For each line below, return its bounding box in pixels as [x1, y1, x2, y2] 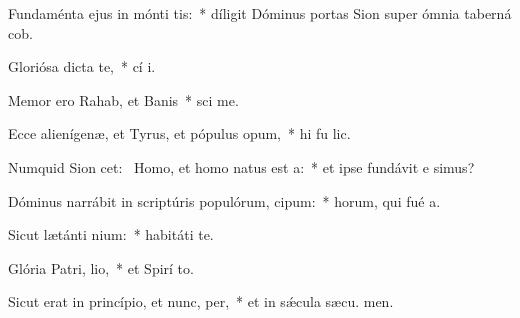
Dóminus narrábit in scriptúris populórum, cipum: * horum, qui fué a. [8, 190, 441, 211]
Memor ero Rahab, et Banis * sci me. [8, 89, 239, 110]
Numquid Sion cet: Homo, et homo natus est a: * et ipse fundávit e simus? [8, 156, 475, 177]
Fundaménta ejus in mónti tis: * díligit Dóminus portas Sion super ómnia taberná [8, 3, 512, 23]
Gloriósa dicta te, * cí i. [8, 56, 156, 77]
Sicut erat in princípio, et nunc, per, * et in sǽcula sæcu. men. [8, 291, 394, 312]
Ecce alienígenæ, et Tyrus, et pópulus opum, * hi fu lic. [8, 123, 351, 144]
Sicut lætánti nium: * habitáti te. [8, 224, 214, 245]
